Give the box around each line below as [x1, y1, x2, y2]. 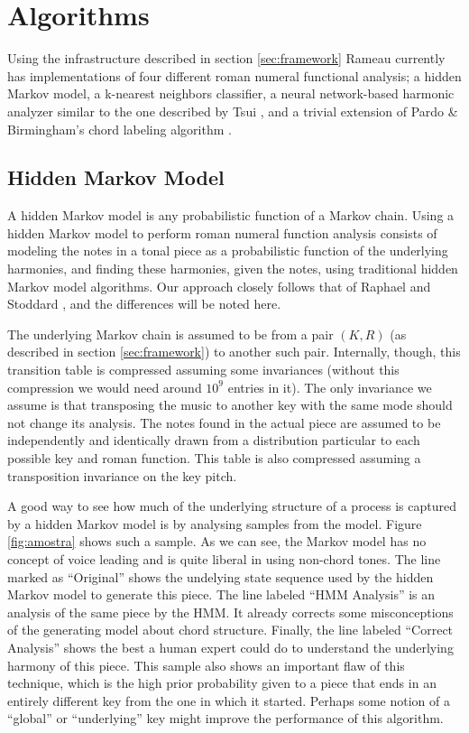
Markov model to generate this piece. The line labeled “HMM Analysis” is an [7, 585, 436, 604]
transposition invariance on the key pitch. [7, 466, 237, 485]
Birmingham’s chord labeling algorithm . [7, 119, 232, 138]
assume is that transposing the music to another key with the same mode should [7, 395, 453, 414]
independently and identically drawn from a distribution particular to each [7, 431, 420, 450]
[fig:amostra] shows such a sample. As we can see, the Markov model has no [7, 532, 427, 551]
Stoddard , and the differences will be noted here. [7, 294, 281, 313]
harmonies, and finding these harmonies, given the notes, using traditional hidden [7, 259, 458, 278]
